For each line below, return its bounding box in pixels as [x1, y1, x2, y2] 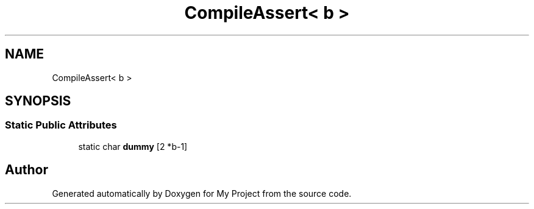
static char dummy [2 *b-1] [78, 141, 188, 152]
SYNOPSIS [5, 93, 71, 109]
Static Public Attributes [5, 119, 117, 132]
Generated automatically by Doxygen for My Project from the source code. [52, 188, 352, 199]
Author [5, 162, 48, 178]
